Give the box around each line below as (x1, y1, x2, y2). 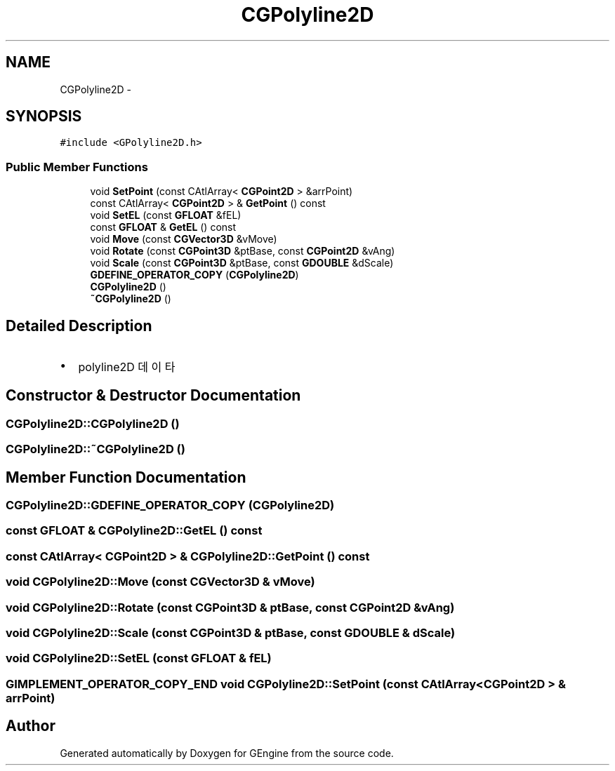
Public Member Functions (6, 159, 148, 174)
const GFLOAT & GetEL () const (90, 221, 237, 234)
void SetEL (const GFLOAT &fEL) (90, 209, 242, 222)
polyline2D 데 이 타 (78, 360, 176, 375)
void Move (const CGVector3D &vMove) (90, 233, 277, 246)
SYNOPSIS (6, 107, 82, 126)
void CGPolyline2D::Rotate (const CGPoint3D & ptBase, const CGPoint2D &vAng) (6, 600, 455, 615)
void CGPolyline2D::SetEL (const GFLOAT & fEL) (6, 651, 272, 666)
